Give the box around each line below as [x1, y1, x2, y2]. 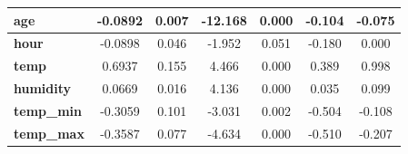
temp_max [14, 123, 85, 142]
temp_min [14, 101, 82, 120]
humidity [14, 79, 72, 98]
